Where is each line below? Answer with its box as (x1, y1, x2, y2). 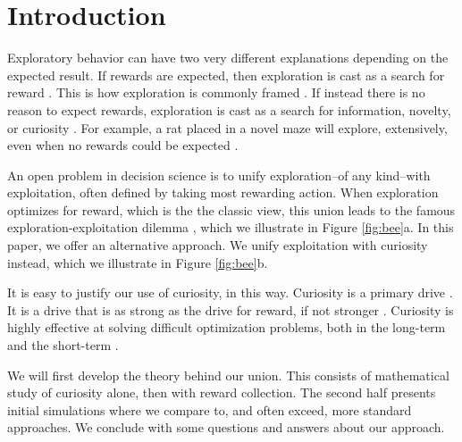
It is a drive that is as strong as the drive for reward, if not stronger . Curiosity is (7, 300, 454, 319)
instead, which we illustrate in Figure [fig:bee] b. (7, 253, 268, 271)
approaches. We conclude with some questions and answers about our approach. (7, 418, 445, 437)
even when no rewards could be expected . (7, 136, 239, 154)
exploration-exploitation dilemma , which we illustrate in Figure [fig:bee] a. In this (7, 218, 454, 237)
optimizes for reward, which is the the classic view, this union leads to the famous (7, 200, 456, 219)
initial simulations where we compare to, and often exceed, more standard (7, 400, 412, 419)
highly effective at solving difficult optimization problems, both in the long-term (7, 318, 446, 337)
